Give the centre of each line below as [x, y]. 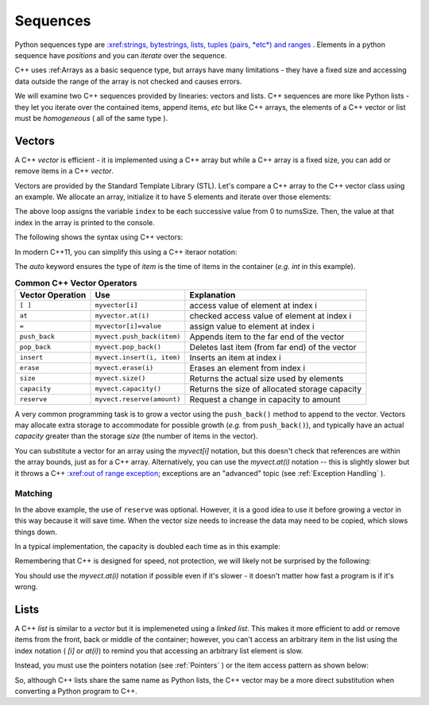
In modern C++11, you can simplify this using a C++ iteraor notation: [126, 251]
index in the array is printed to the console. [85, 222]
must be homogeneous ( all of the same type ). [91, 118]
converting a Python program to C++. [76, 691]
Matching [34, 493]
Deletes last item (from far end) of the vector [273, 347]
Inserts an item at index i [235, 357]
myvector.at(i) [122, 315]
